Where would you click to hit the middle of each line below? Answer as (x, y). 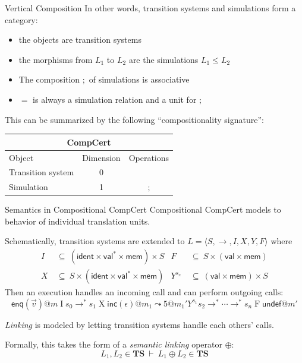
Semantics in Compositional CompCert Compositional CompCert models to (143, 209)
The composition (49, 79)
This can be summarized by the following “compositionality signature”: (134, 119)
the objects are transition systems (80, 40)
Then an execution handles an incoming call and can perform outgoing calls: (144, 292)
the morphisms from (56, 59)
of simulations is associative (139, 79)
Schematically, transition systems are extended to (95, 241)
